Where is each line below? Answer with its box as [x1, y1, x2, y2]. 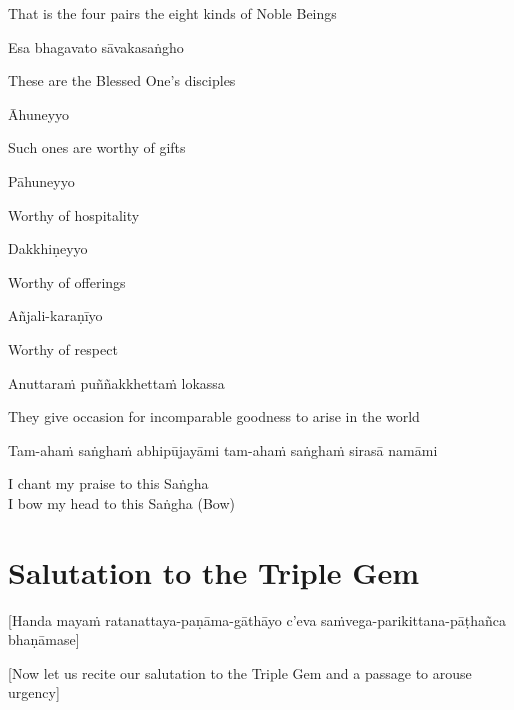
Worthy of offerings [8, 271, 126, 292]
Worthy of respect [8, 338, 118, 359]
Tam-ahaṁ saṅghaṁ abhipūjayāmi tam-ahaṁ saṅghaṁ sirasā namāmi [8, 439, 438, 460]
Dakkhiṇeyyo [8, 238, 88, 259]
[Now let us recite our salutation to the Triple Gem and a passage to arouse [8, 662, 472, 683]
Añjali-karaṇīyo [8, 305, 103, 326]
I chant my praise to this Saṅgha [8, 473, 209, 494]
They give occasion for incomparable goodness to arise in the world [8, 406, 420, 427]
